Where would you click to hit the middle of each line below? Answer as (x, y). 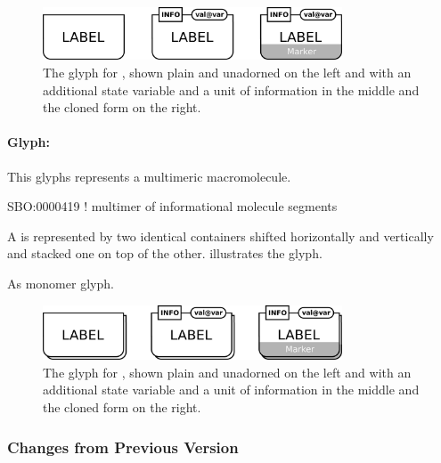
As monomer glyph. (61, 283)
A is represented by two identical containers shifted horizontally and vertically (220, 236)
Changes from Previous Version (123, 447)
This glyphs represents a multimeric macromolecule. (149, 176)
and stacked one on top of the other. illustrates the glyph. (165, 253)
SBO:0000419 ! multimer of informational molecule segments (172, 206)
